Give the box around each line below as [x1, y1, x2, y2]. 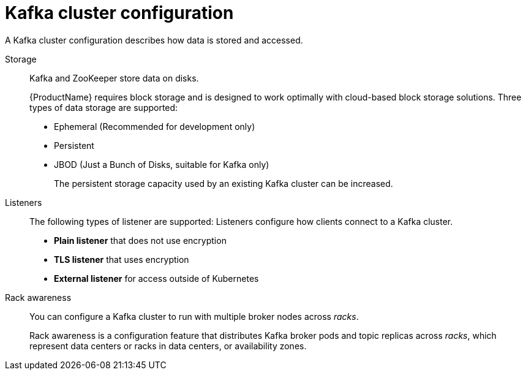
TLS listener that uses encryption [54, 254, 189, 265]
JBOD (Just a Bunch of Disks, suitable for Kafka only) [54, 159, 269, 170]
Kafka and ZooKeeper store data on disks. [29, 72, 199, 83]
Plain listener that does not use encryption [54, 235, 227, 246]
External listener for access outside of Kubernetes [54, 273, 259, 284]
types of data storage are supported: [29, 102, 178, 113]
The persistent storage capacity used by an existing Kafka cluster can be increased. [54, 178, 393, 189]
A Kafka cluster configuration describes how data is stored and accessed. [5, 34, 303, 45]
